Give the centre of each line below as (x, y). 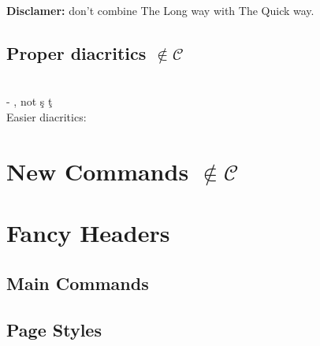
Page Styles (54, 329)
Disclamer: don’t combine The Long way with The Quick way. (160, 10)
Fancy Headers (88, 233)
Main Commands (78, 283)
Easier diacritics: (47, 116)
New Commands (98, 171)
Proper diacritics (76, 52)
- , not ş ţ (30, 101)
